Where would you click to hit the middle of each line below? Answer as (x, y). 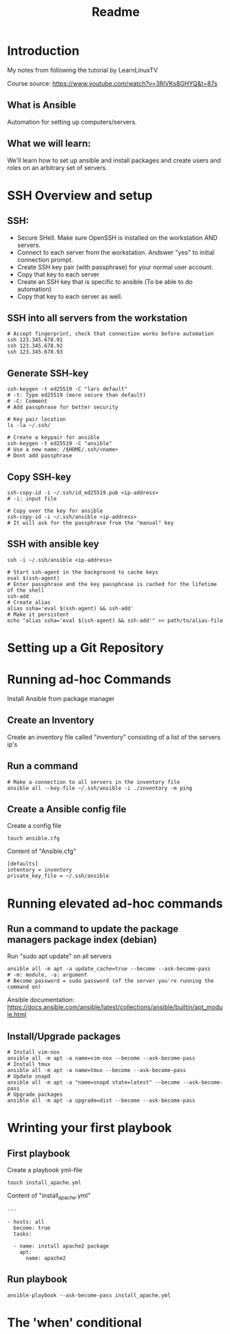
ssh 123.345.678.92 (35, 346)
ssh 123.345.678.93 (35, 352)
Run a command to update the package (93, 929)
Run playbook (37, 1279)
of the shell (26, 590)
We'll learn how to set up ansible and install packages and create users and (114, 160)
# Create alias (29, 602)
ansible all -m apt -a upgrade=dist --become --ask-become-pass (101, 1101)
